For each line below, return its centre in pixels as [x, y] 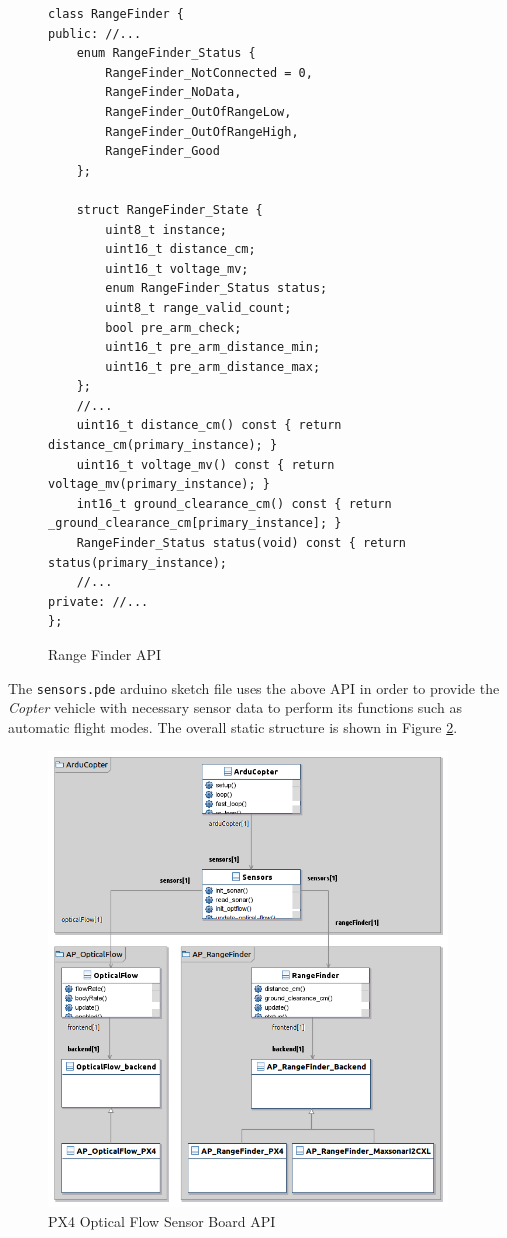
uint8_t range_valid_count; [198, 307]
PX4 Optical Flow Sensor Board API [162, 1220]
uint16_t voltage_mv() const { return [205, 464]
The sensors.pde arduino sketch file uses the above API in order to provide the [254, 687]
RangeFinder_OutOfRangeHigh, [202, 131]
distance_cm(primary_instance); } [163, 445]
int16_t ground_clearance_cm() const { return [234, 503]
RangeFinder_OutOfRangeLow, [198, 111]
